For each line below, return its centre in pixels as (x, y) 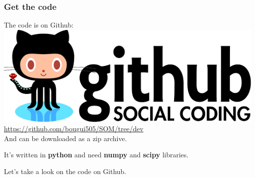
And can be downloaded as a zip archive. (65, 138)
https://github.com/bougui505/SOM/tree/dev (74, 129)
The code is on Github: (39, 25)
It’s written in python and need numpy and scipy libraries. (96, 155)
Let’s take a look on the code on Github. (65, 171)
